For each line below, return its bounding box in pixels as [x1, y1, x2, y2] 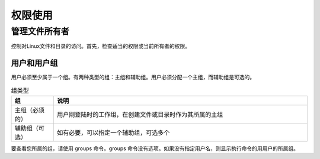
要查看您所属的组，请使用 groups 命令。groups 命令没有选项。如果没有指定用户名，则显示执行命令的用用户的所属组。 [11, 145, 299, 152]
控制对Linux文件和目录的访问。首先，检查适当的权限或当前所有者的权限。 [11, 43, 191, 50]
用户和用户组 [11, 58, 58, 68]
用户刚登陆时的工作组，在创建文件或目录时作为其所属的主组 [56, 111, 223, 119]
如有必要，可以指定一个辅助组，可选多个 [56, 129, 170, 137]
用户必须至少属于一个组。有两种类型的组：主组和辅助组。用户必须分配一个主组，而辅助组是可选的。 [11, 74, 255, 81]
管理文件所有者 [11, 26, 69, 37]
